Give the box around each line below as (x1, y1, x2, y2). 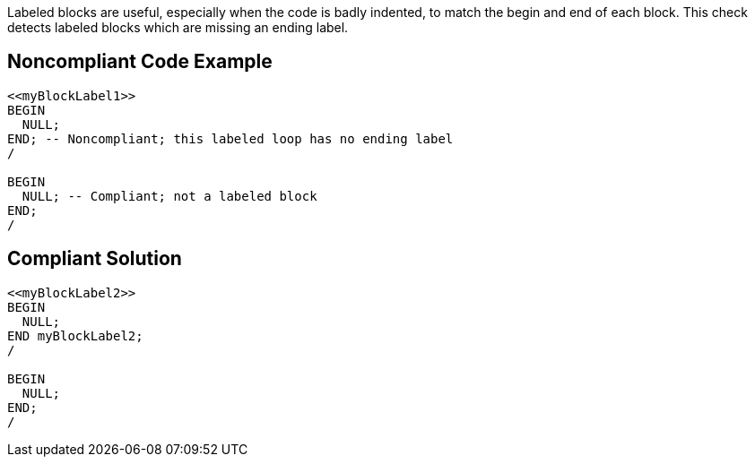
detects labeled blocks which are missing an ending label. (7, 20, 349, 35)
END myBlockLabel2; (7, 328, 143, 343)
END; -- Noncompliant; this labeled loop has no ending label (7, 131, 454, 146)
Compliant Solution (7, 247, 182, 271)
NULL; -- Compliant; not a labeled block (22, 188, 317, 203)
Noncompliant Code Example (7, 50, 273, 73)
